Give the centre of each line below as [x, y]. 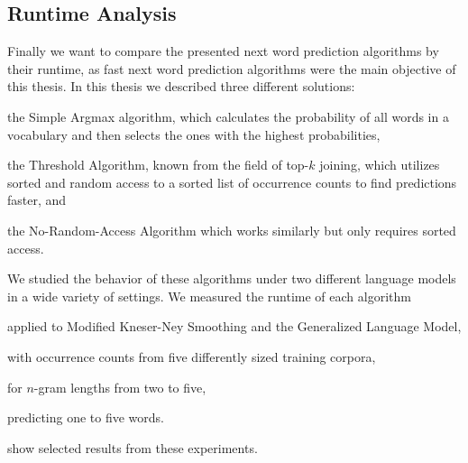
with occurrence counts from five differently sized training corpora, [192, 356]
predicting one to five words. [86, 417]
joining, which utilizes [380, 165]
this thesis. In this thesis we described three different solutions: [181, 86]
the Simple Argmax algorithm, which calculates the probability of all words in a [228, 116]
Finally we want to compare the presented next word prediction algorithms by [223, 51]
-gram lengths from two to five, [120, 387]
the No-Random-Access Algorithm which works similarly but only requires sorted [232, 230]
